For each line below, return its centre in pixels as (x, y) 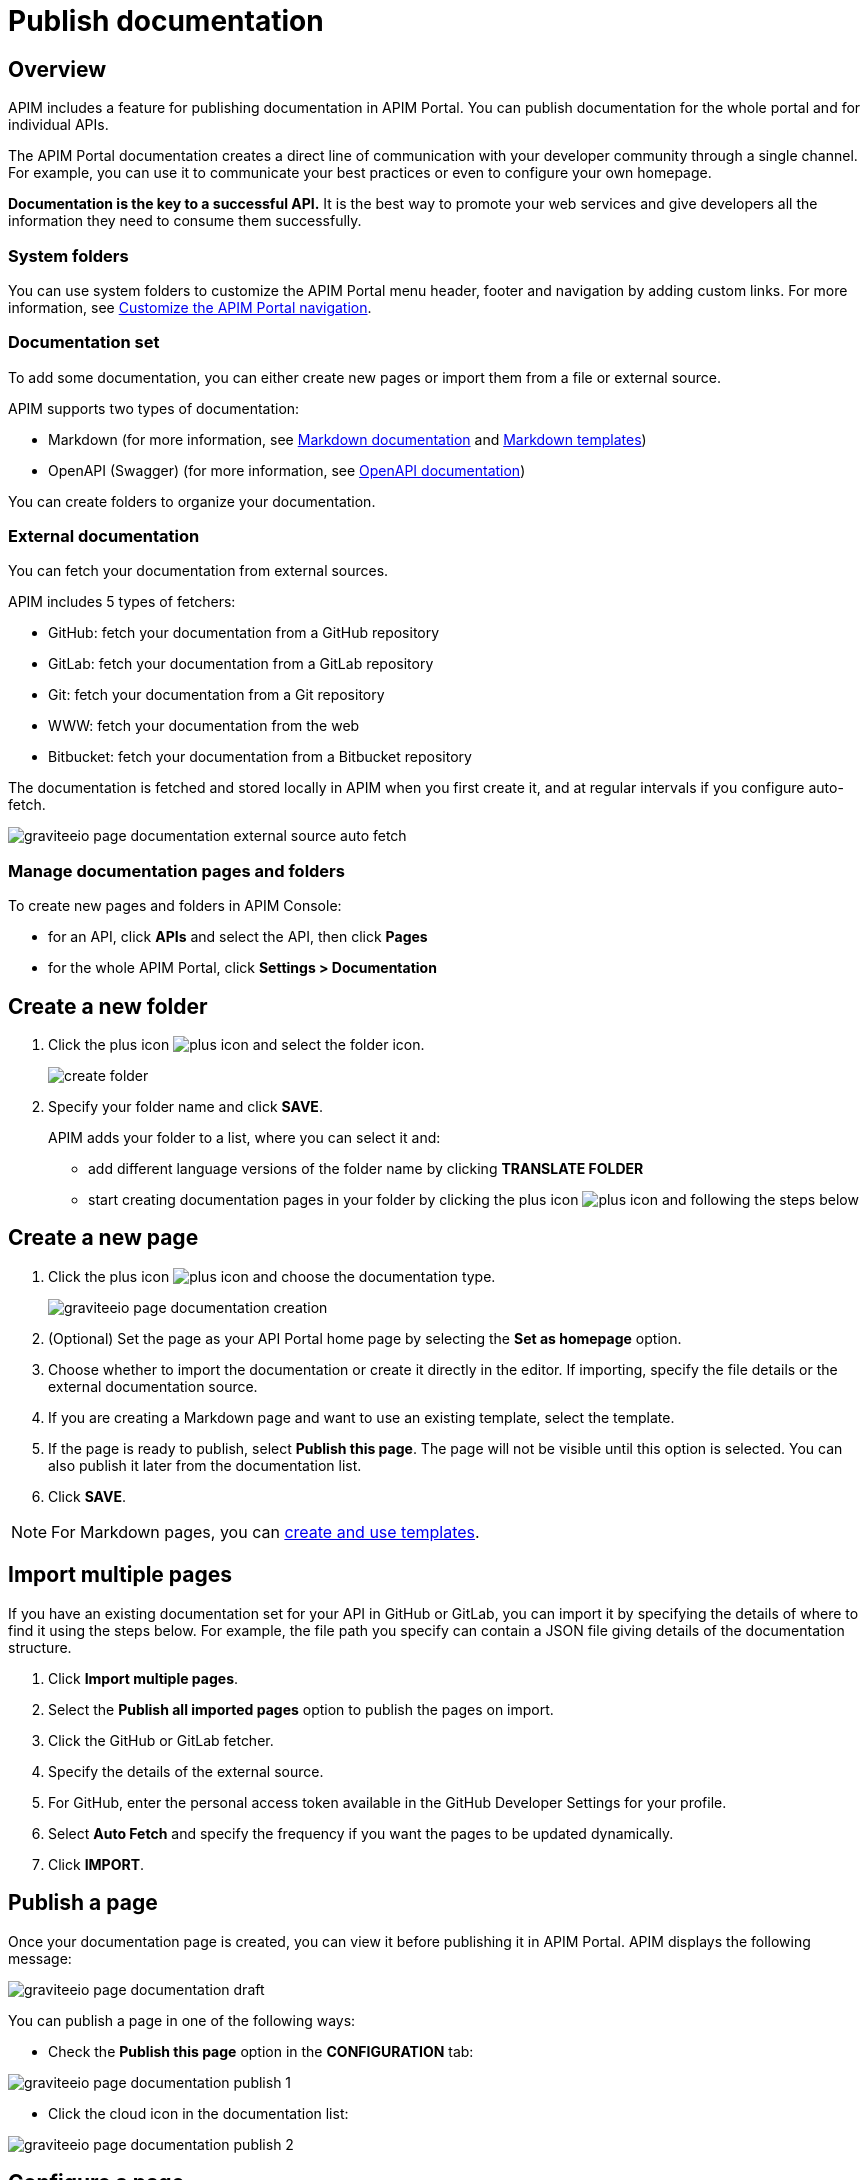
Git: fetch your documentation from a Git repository (216, 695)
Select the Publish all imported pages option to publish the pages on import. (301, 1709)
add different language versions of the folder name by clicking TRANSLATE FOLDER (366, 1169)
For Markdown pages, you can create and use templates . (265, 1531)
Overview (57, 69)
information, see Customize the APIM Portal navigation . (190, 307)
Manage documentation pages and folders (176, 870)
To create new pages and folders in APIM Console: (175, 906)
